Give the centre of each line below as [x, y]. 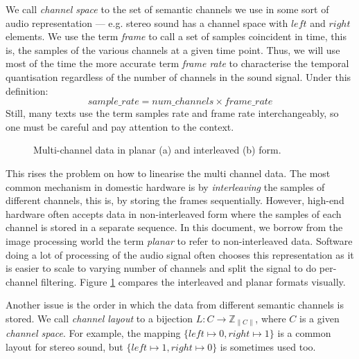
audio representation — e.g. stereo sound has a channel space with [147, 22]
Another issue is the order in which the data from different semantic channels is [175, 305]
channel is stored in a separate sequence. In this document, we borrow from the [174, 227]
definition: [27, 90]
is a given [319, 318]
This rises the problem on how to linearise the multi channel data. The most [168, 173]
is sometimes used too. [268, 346]
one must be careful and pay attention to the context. [120, 126]
